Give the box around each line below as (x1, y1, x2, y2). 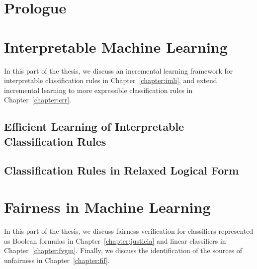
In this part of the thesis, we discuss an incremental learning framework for (4, 65, 233, 76)
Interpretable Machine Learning (4, 36, 228, 57)
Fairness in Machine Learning (4, 197, 211, 217)
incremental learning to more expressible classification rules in (4, 85, 193, 95)
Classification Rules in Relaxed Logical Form (4, 163, 239, 178)
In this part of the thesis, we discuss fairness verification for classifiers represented (4, 225, 254, 236)
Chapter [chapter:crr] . (4, 94, 72, 105)
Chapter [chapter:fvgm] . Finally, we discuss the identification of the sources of (4, 245, 243, 256)
